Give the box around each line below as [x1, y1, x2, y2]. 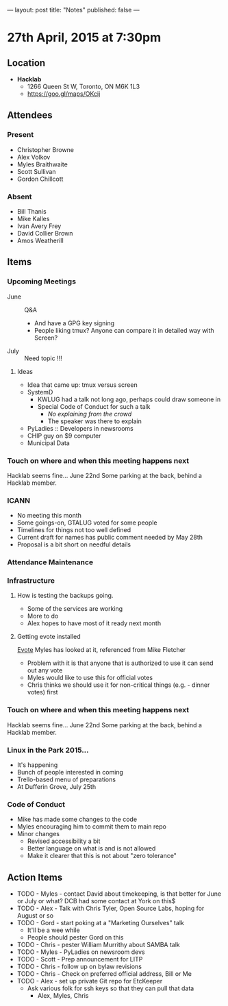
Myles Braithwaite [16, 160, 68, 168]
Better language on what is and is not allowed [27, 844, 156, 853]
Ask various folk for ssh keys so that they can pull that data [27, 984, 194, 992]
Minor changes [16, 830, 60, 838]
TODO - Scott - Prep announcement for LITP [16, 955, 143, 964]
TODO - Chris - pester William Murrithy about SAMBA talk [16, 941, 180, 949]
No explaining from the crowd [47, 410, 132, 418]
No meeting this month [16, 512, 82, 520]
